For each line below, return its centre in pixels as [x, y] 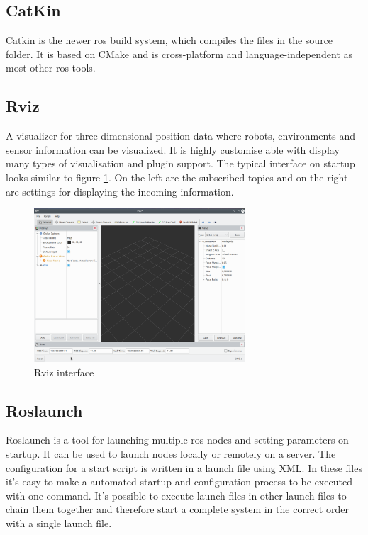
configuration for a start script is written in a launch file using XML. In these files [184, 467]
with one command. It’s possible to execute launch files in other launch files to [176, 495]
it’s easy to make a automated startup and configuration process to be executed [179, 481]
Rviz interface [64, 372]
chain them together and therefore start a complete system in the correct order [177, 509]
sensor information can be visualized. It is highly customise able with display [173, 149]
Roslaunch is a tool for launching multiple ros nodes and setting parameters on [177, 440]
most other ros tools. [51, 68]
